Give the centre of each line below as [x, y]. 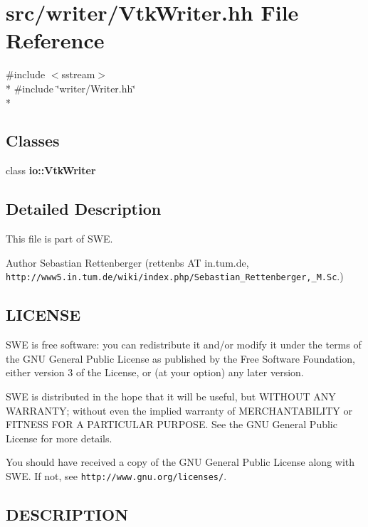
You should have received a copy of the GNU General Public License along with [180, 462]
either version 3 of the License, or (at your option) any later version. [155, 372]
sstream [78, 74]
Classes [33, 140]
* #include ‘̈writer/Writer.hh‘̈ [71, 88]
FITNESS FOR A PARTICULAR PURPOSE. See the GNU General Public [172, 424]
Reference [55, 40]
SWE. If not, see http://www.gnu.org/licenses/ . [116, 475]
